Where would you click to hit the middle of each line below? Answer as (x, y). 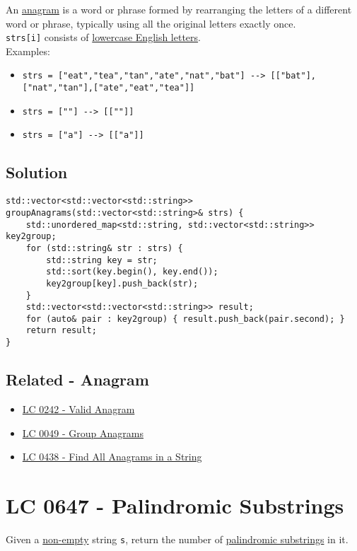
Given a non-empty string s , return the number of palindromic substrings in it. (177, 539)
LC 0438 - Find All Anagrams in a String (112, 457)
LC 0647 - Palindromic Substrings (175, 505)
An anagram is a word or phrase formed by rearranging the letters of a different (179, 9)
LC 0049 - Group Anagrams (83, 433)
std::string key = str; (102, 260)
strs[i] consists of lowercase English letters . (104, 37)
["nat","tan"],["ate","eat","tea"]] (109, 88)
